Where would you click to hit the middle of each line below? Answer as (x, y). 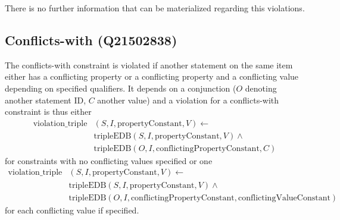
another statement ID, (46, 100)
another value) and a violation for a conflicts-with (188, 100)
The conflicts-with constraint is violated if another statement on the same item (149, 65)
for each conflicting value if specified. (72, 210)
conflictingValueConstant (284, 198)
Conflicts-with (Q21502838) (91, 40)
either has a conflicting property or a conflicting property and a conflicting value (152, 76)
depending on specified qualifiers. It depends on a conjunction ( (121, 88)
